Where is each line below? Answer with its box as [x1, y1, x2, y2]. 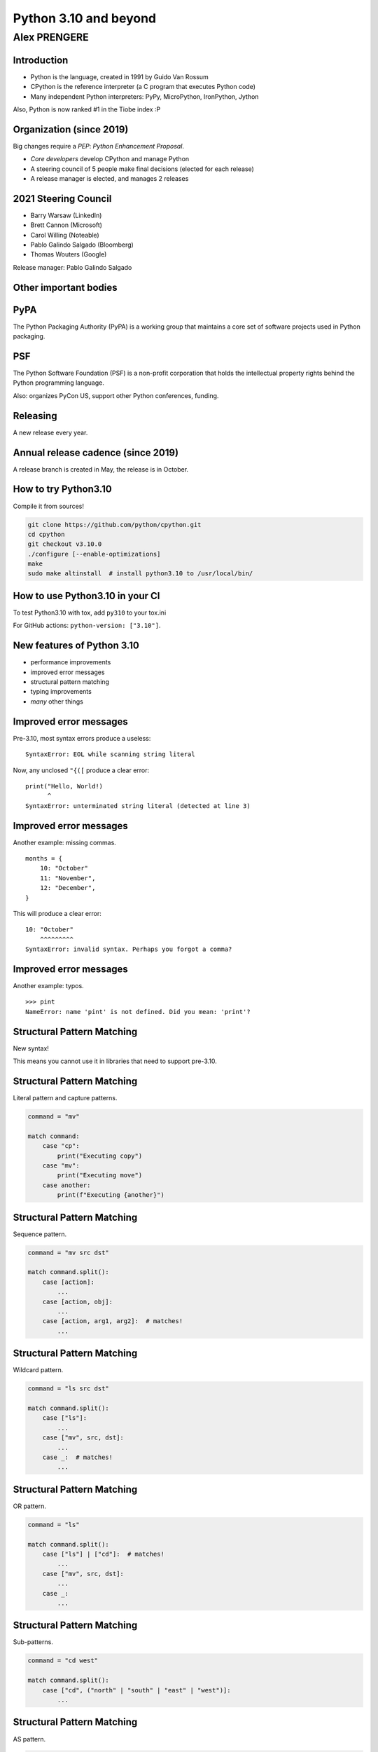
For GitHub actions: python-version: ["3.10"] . [13, 621, 161, 630]
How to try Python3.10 [13, 484, 112, 495]
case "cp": [42, 1142, 80, 1150]
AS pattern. [13, 1734, 46, 1743]
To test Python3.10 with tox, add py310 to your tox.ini [13, 608, 167, 617]
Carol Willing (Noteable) [30, 231, 99, 239]
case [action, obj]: [42, 1297, 113, 1306]
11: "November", [39, 874, 96, 882]
